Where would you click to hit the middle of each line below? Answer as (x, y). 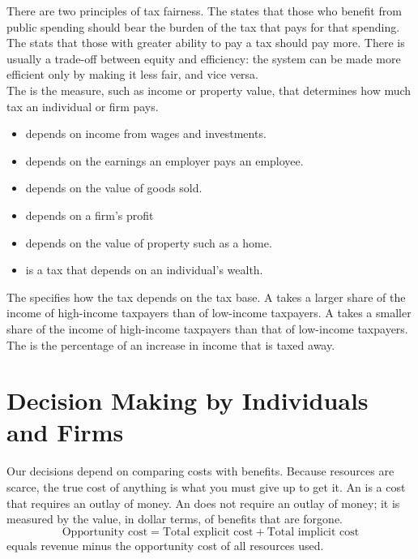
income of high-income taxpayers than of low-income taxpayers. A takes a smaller (209, 313)
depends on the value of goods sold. (114, 188)
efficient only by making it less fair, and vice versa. (133, 74)
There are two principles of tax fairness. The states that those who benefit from (204, 11)
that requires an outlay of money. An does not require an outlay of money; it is (203, 503)
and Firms (65, 432)
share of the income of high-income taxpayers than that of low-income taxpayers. (207, 328)
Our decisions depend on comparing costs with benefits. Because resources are (200, 471)
